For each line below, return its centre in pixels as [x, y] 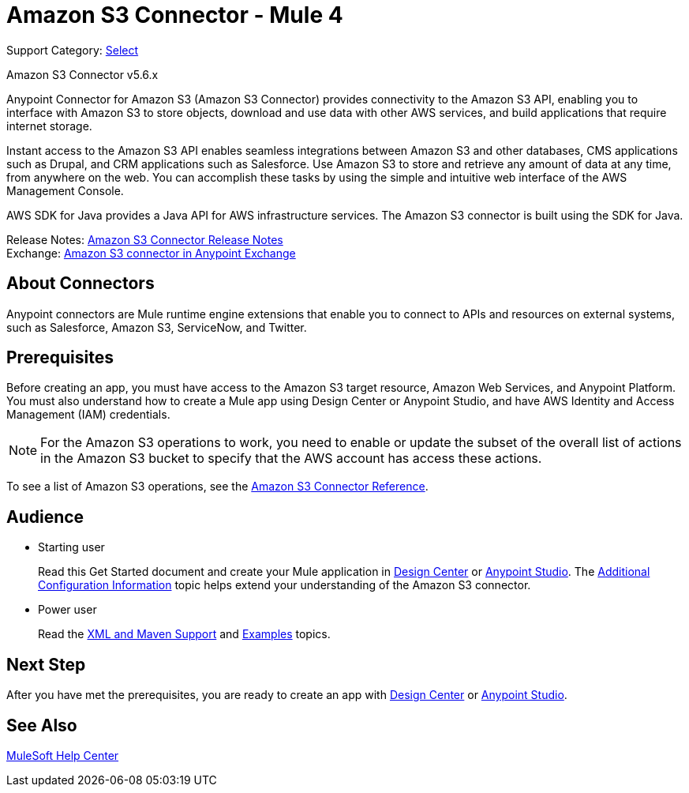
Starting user [71, 547]
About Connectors [81, 284]
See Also [42, 725]
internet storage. [49, 126]
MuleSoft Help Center [63, 755]
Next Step [46, 664]
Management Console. [65, 190]
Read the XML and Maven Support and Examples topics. [184, 634]
